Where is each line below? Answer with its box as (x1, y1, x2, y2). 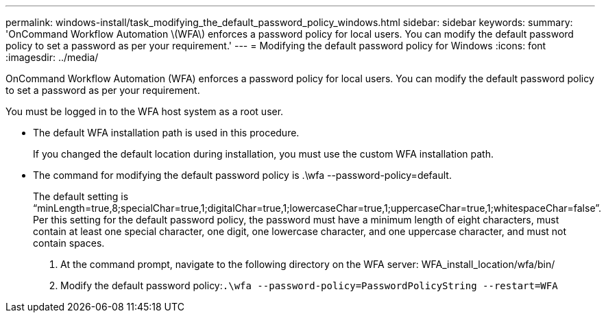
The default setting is (33, 191, 129, 202)
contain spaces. (33, 237, 105, 249)
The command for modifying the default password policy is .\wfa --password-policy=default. (33, 169, 452, 181)
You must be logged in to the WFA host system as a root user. (5, 106, 284, 117)
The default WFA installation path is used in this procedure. (33, 127, 300, 138)
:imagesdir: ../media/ (5, 51, 99, 63)
